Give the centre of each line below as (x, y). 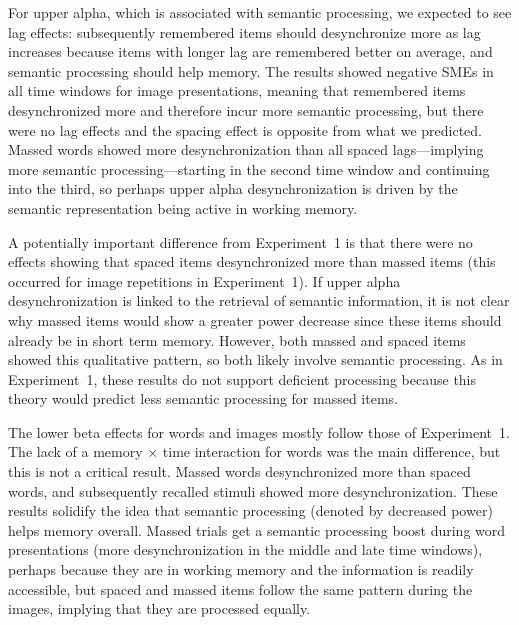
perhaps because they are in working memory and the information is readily (241, 569)
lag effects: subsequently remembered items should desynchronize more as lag (244, 31)
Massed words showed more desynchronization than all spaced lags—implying (246, 149)
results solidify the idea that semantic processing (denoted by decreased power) (250, 510)
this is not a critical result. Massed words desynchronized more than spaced (239, 471)
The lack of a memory (75, 451)
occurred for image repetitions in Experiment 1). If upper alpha (204, 280)
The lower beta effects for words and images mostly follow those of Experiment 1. (259, 431)
